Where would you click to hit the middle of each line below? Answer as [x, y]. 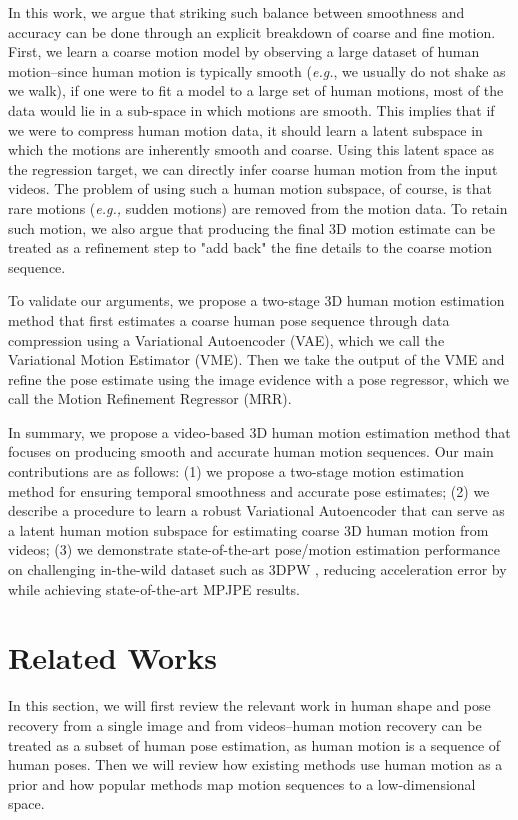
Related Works [113, 657]
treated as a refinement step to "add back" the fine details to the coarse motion [250, 247]
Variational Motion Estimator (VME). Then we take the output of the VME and [256, 359]
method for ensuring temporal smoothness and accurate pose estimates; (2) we [249, 490]
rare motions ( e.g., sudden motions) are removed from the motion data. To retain [258, 207]
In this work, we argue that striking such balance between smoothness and [236, 12]
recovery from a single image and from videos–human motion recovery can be [245, 724]
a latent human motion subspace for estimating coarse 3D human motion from [248, 529]
